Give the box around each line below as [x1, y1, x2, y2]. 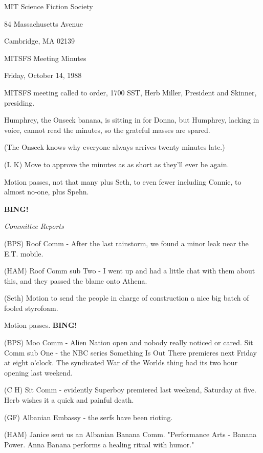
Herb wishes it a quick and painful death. [4, 395, 134, 405]
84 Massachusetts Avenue [4, 18, 83, 29]
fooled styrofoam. [4, 302, 58, 313]
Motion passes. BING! [4, 320, 77, 330]
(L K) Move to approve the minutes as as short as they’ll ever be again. [4, 159, 229, 169]
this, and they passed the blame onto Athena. [4, 275, 147, 286]
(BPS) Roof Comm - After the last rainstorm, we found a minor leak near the [4, 238, 249, 248]
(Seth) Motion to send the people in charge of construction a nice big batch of [4, 292, 249, 303]
